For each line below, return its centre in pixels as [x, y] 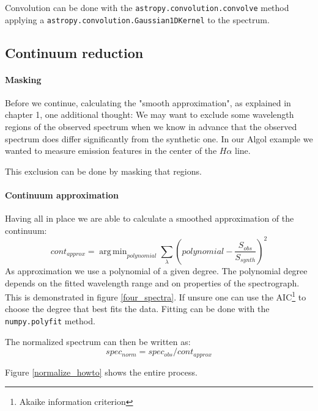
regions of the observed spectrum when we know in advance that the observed [151, 127]
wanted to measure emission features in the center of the [111, 151]
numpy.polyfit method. [50, 320]
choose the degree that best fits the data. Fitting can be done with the [137, 309]
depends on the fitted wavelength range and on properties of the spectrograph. [152, 282]
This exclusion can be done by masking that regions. [103, 171]
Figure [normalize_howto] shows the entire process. [101, 372]
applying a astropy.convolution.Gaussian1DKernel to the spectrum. [137, 19]
